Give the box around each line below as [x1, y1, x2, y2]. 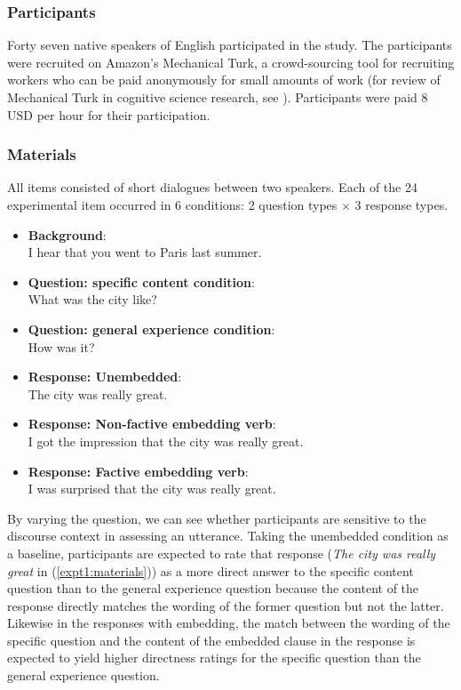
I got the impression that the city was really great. [28, 431, 304, 450]
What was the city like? [28, 290, 157, 309]
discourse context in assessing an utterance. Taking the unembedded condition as [7, 526, 449, 545]
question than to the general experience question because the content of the [7, 579, 419, 598]
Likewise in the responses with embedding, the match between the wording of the [7, 614, 450, 632]
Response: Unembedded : [28, 367, 182, 386]
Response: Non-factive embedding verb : [28, 414, 276, 433]
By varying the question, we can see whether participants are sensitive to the [7, 509, 426, 527]
